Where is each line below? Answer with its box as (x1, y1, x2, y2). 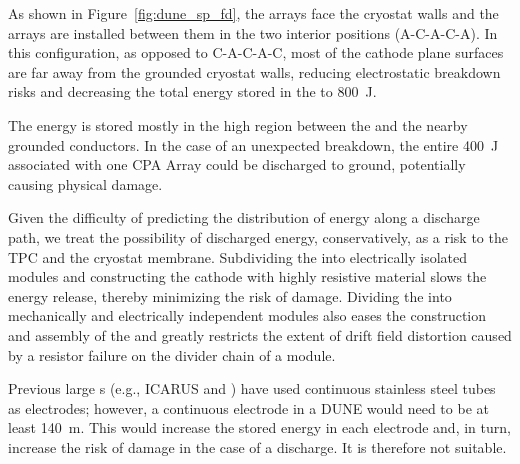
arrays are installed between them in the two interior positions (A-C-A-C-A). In (8, 22, 498, 43)
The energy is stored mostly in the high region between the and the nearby (8, 114, 468, 135)
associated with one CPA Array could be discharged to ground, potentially (8, 154, 466, 175)
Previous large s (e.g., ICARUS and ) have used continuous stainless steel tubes (8, 378, 496, 399)
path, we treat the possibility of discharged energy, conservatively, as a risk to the (8, 226, 508, 247)
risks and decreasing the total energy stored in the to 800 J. (8, 81, 377, 102)
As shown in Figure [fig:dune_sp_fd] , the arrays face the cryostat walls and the (8, 3, 499, 23)
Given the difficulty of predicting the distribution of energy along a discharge (8, 207, 480, 228)
